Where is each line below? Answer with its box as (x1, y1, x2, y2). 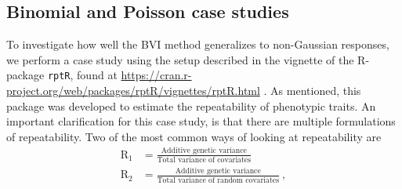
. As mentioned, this (263, 82, 361, 99)
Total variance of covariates (157, 156, 252, 165)
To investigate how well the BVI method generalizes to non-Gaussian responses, (6, 36, 389, 53)
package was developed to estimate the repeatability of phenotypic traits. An (6, 97, 376, 114)
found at (77, 67, 118, 83)
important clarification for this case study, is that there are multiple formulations (6, 113, 396, 129)
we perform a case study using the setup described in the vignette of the (6, 51, 354, 67)
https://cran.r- (121, 67, 192, 83)
